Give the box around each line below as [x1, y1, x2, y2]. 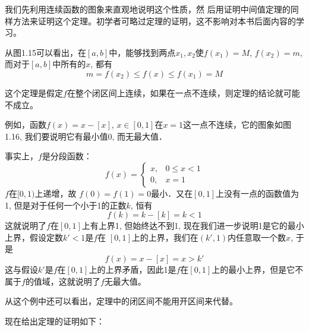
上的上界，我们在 [131, 231, 198, 243]
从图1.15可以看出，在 [5, 46, 86, 58]
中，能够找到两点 [109, 46, 176, 58]
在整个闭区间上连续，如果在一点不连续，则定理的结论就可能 [67, 86, 300, 99]
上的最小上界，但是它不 [212, 263, 304, 275]
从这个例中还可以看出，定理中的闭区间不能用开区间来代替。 [5, 295, 238, 307]
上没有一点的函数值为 [216, 187, 299, 199]
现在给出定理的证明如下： [5, 314, 105, 327]
